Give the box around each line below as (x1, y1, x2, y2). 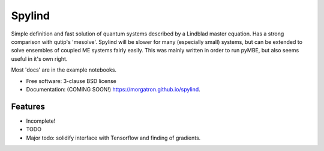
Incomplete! (26, 117, 56, 125)
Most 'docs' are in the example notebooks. (11, 66, 117, 73)
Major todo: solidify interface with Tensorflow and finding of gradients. (26, 134, 201, 141)
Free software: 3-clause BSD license (26, 77, 116, 84)
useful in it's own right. (11, 55, 68, 63)
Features (11, 101, 45, 111)
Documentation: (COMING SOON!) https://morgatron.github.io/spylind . (26, 85, 200, 93)
